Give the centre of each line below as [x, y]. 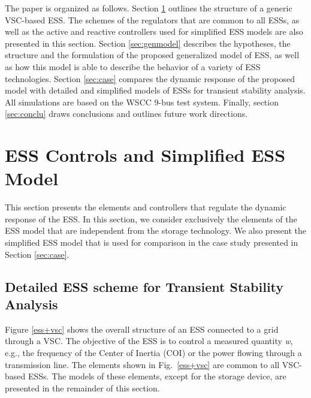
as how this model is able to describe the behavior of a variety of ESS [133, 66]
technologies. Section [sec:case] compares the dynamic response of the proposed [150, 78]
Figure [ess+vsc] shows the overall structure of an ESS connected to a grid [142, 329]
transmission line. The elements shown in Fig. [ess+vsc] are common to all [142, 364]
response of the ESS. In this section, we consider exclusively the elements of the [151, 218]
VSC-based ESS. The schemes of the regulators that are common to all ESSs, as [152, 19]
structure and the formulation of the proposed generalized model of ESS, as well [152, 55]
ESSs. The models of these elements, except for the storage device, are [157, 376]
